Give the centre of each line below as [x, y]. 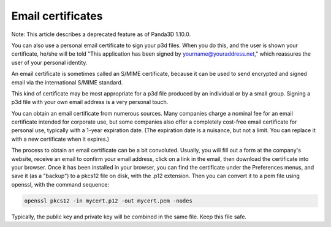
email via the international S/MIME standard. [67, 82]
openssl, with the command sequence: [60, 184]
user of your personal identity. [49, 62]
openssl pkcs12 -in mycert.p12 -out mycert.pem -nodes [108, 201]
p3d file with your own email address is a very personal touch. [90, 102]
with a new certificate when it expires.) [60, 139]
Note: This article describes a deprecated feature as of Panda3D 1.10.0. [101, 34]
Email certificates [57, 16]
